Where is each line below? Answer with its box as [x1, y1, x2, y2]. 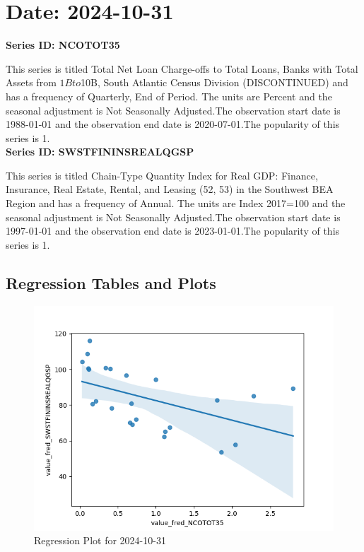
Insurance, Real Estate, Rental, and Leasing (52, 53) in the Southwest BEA [6, 182, 334, 196]
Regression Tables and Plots [6, 271, 216, 293]
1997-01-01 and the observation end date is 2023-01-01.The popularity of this [6, 223, 340, 238]
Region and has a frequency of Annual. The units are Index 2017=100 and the [6, 196, 346, 211]
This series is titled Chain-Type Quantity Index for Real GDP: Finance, [6, 168, 318, 182]
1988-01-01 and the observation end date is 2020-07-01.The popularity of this [6, 117, 340, 131]
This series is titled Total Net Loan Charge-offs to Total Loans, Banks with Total [6, 61, 358, 76]
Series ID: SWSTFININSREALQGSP [6, 144, 194, 159]
